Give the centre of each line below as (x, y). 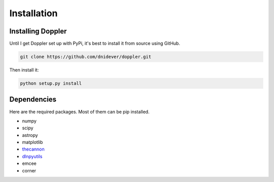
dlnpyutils (32, 156)
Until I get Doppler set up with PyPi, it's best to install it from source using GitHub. (95, 44)
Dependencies (33, 100)
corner (29, 170)
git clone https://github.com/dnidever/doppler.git (86, 57)
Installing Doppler (38, 31)
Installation (33, 13)
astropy (30, 135)
